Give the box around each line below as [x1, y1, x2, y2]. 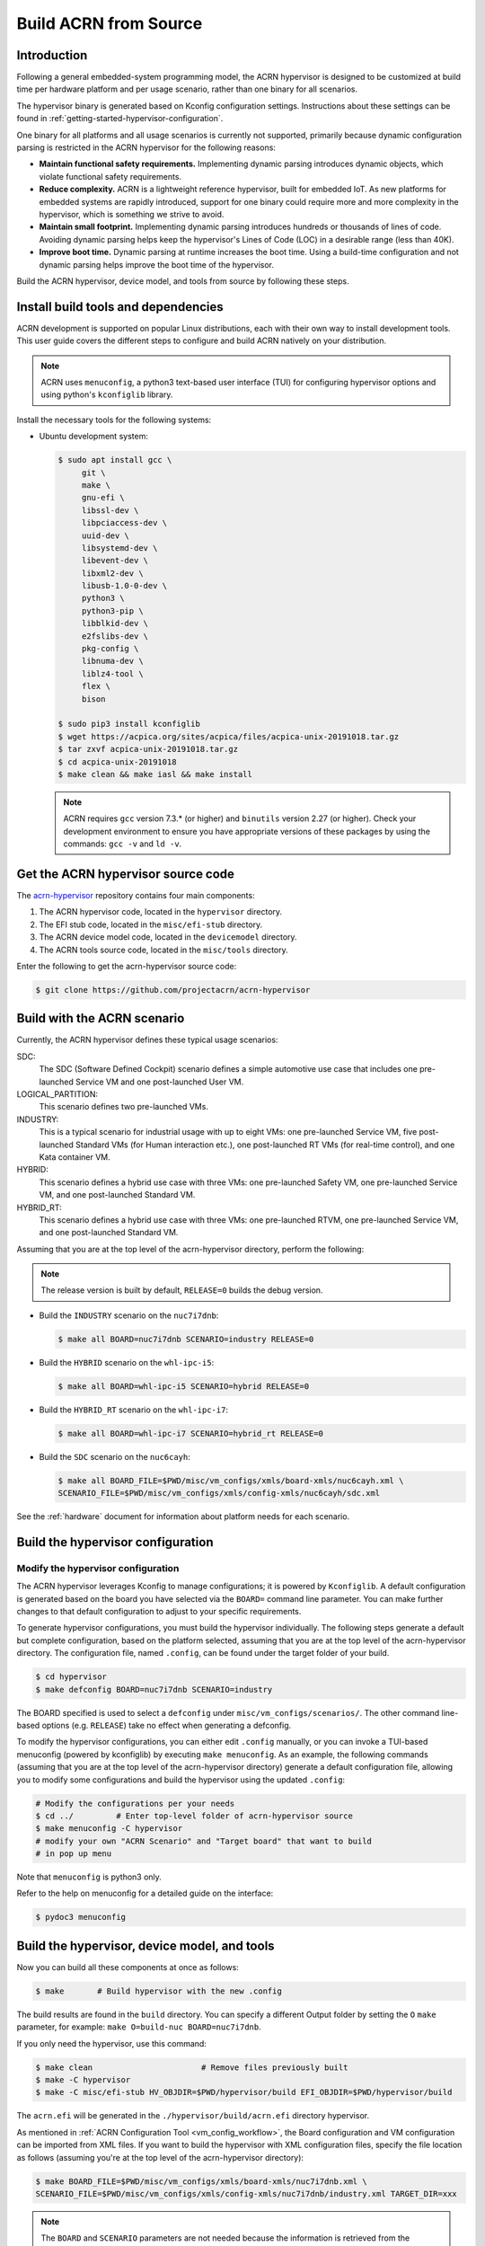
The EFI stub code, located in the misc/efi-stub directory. [39, 919, 263, 930]
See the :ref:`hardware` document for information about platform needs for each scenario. [16, 1511, 350, 1522]
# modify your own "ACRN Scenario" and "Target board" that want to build [35, 1835, 373, 1846]
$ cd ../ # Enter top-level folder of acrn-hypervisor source [35, 1810, 354, 1821]
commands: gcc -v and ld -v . [63, 838, 182, 849]
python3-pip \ [81, 606, 144, 615]
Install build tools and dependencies [16, 299, 224, 314]
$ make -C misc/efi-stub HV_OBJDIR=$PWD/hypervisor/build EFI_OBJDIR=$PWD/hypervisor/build [35, 2087, 453, 2098]
